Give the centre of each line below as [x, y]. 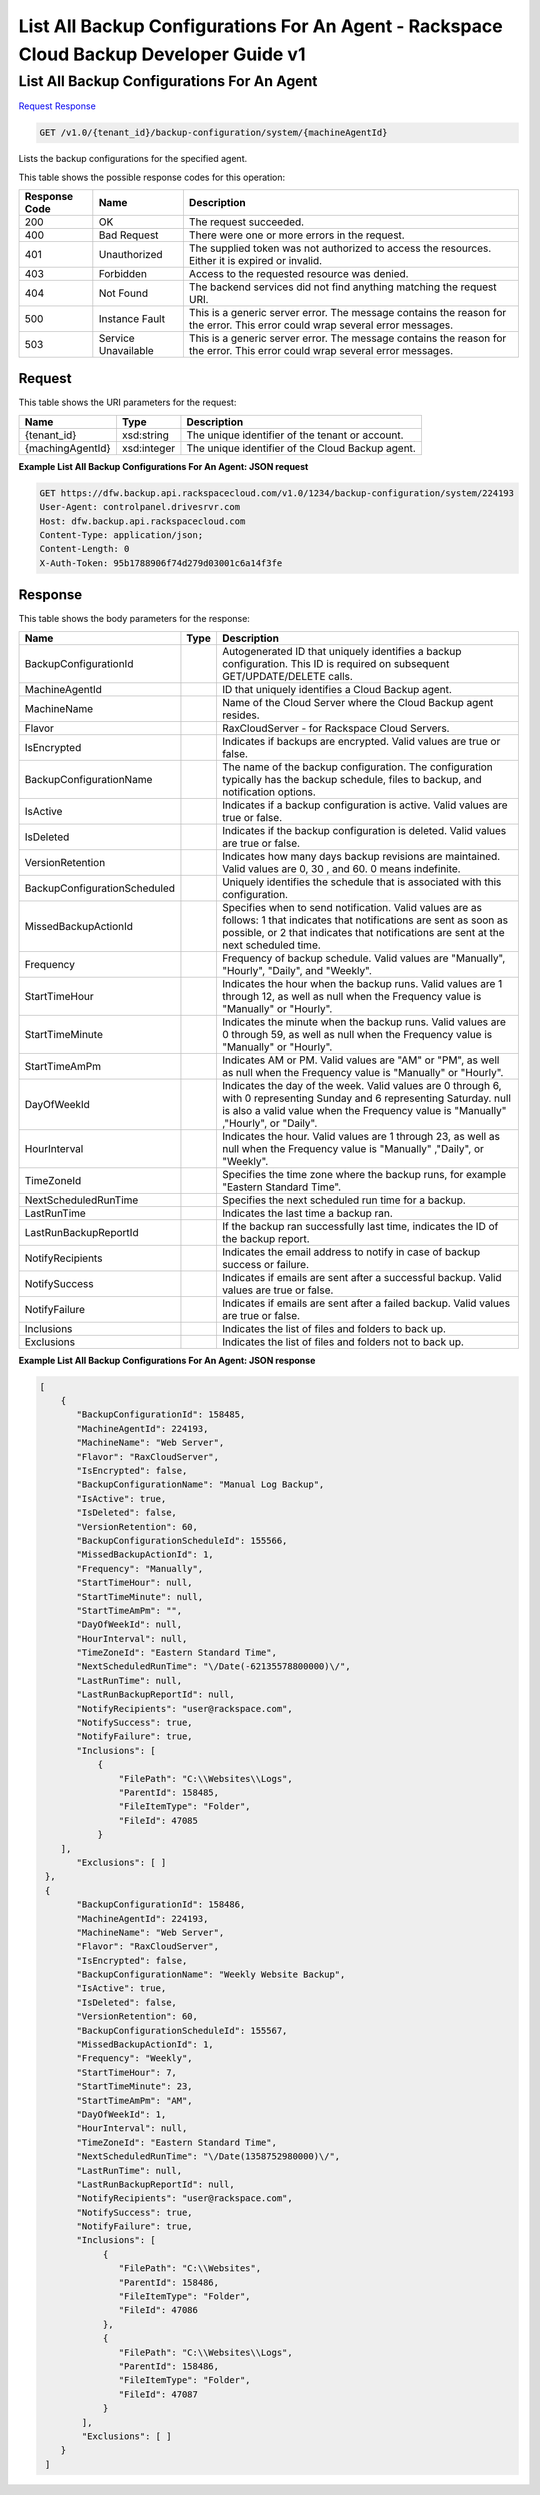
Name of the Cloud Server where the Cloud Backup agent [357, 702]
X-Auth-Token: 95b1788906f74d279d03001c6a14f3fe [161, 563]
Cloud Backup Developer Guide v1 [162, 54]
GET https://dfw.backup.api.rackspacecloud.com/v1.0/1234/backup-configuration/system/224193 [277, 493]
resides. [240, 715]
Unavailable [126, 350]
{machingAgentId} [68, 448]
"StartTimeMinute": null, [140, 1596]
